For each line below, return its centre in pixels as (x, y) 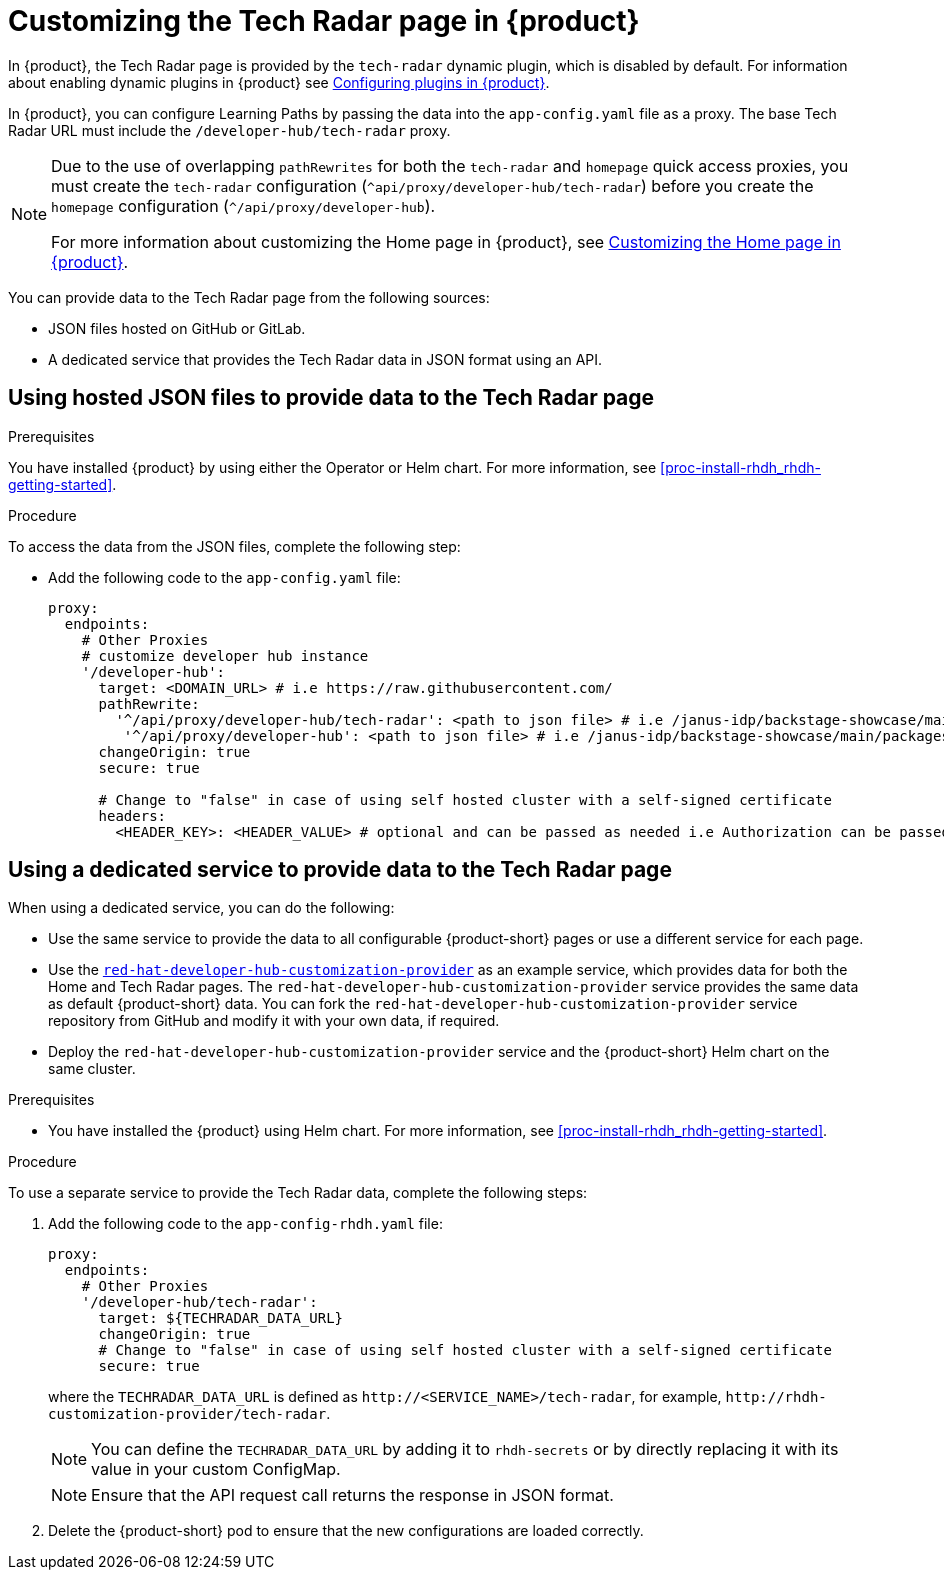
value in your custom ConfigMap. (216, 1469)
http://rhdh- (776, 1397)
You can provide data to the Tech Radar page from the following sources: (249, 297)
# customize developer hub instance (225, 655)
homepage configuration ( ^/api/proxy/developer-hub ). (243, 205)
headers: (132, 815)
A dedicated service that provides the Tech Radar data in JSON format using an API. (325, 359)
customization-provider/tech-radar (187, 1414)
